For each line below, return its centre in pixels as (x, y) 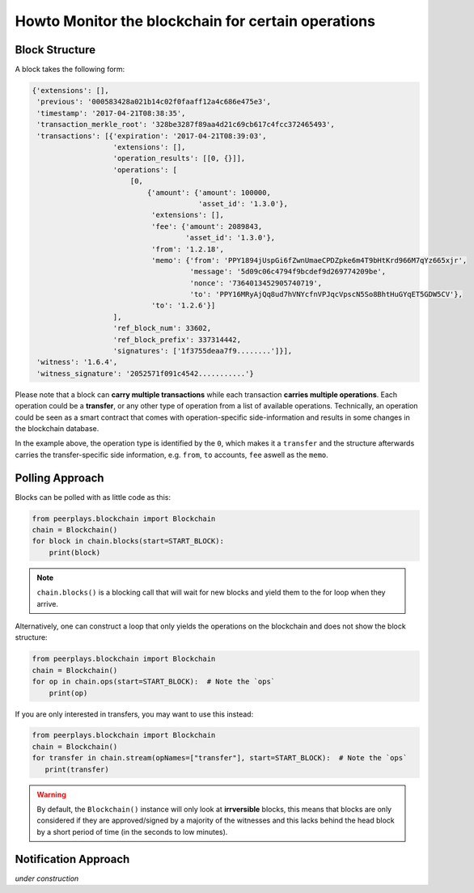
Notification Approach (72, 859)
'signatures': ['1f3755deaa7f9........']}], (203, 351)
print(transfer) (77, 769)
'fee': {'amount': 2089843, (207, 226)
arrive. (47, 603)
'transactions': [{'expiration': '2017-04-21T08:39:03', (152, 136)
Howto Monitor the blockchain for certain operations (195, 21)
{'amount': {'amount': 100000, (209, 193)
